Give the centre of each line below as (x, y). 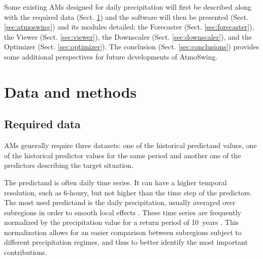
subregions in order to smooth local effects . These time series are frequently (123, 212)
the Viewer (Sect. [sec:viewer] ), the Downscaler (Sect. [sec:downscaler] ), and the (128, 36)
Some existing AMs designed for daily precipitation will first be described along (128, 7)
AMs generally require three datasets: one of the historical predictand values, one (130, 145)
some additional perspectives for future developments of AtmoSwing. (111, 56)
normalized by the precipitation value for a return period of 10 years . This (122, 222)
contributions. (26, 252)
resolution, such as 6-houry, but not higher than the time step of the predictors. (128, 192)
